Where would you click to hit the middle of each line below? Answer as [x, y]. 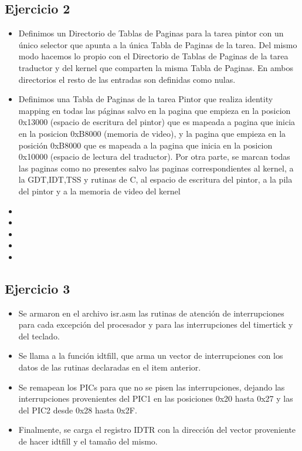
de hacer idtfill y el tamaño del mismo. [88, 441]
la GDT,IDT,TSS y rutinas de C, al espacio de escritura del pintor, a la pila [155, 179]
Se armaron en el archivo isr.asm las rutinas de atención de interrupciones [151, 313]
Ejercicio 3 [38, 288]
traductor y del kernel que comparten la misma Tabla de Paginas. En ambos [156, 67]
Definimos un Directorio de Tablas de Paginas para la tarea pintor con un [151, 33]
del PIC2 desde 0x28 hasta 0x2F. [78, 410]
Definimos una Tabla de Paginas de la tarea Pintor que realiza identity [146, 99]
